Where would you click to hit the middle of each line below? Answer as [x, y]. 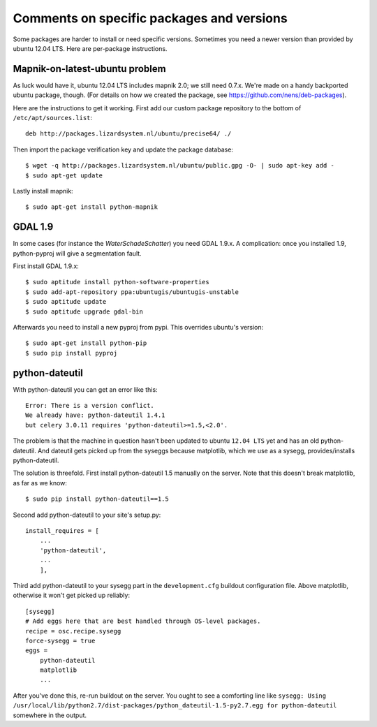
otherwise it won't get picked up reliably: [72, 595]
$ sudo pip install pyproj [72, 353]
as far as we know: [40, 483]
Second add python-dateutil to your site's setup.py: [87, 515]
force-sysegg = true [60, 640]
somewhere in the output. [50, 715]
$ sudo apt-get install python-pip [86, 343]
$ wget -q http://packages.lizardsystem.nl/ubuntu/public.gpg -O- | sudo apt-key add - [180, 166]
